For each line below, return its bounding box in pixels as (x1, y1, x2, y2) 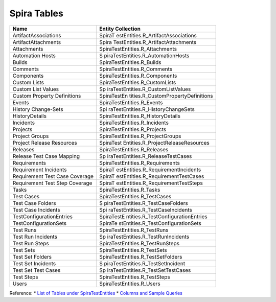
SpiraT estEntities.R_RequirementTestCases (99, 173, 204, 180)
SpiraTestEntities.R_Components (99, 72, 177, 79)
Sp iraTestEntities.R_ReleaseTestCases (99, 152, 192, 159)
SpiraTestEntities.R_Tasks (99, 186, 160, 193)
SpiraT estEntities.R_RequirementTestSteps (99, 179, 203, 187)
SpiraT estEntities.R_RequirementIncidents (99, 166, 201, 173)
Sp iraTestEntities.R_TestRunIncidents (99, 233, 189, 240)
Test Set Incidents (12, 260, 56, 267)
